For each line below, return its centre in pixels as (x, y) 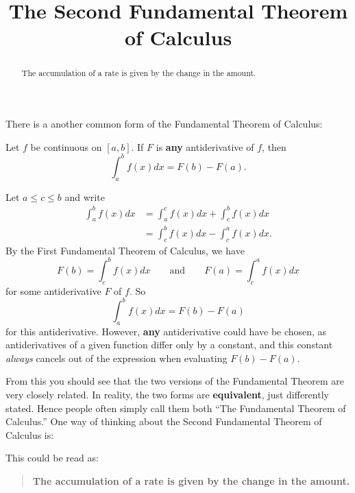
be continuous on (66, 146)
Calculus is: (30, 434)
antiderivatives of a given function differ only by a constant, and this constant (169, 345)
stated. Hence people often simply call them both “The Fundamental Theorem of (176, 408)
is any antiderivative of (205, 146)
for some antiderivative (53, 290)
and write (85, 196)
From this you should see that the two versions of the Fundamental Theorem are (175, 381)
